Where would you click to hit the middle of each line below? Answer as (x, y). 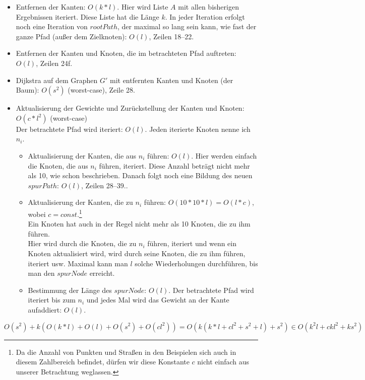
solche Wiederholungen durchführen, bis (196, 263)
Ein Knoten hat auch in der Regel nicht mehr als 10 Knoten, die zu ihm (139, 224)
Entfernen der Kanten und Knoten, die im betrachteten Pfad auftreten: (126, 53)
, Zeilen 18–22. (171, 36)
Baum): (27, 90)
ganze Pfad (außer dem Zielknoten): (71, 36)
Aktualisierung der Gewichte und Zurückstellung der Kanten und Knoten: (130, 108)
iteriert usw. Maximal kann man (78, 263)
